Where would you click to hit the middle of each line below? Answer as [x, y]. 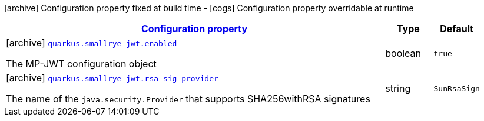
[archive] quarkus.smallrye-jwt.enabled [92, 43]
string [398, 88]
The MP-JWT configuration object [81, 64]
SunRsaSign [457, 88]
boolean [403, 53]
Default [457, 29]
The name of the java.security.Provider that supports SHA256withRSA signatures [188, 99]
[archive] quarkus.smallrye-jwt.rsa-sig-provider [112, 78]
